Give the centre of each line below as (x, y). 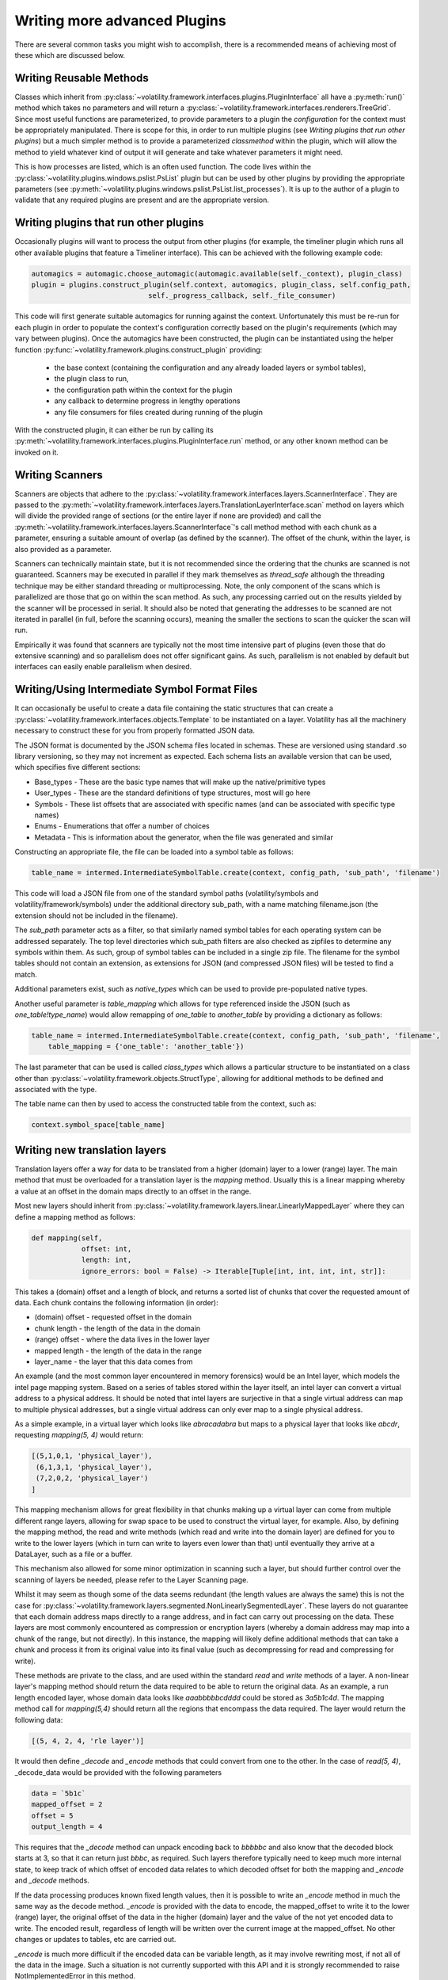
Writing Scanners (59, 475)
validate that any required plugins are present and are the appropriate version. (142, 200)
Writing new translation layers (91, 1150)
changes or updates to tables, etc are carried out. (95, 1940)
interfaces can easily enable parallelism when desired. (103, 667)
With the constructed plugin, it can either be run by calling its (114, 430)
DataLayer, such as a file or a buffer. (74, 1554)
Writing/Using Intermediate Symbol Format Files (136, 689)
